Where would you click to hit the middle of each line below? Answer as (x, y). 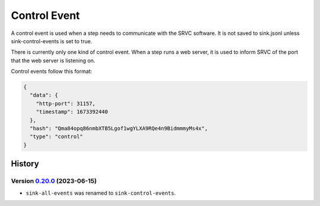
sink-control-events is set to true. (52, 41)
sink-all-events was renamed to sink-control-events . (101, 193)
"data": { (44, 95)
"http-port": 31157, (66, 103)
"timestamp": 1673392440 (72, 112)
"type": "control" (56, 137)
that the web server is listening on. (53, 60)
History (25, 164)
